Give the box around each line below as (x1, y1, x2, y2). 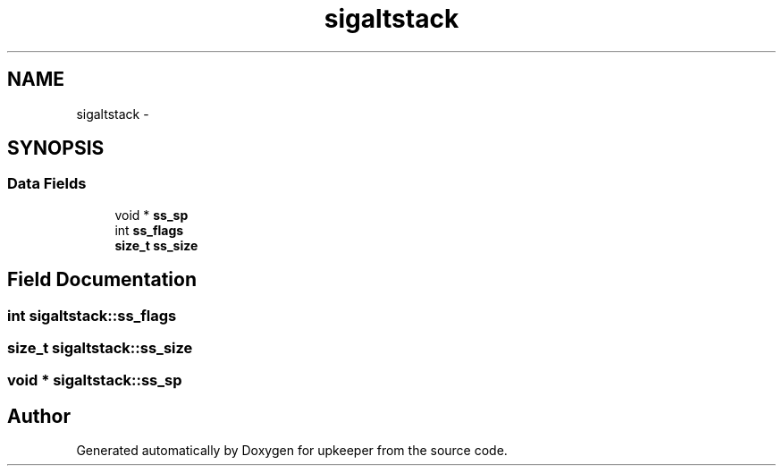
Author (7, 404, 71, 427)
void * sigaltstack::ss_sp (7, 371, 182, 390)
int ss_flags (114, 222, 184, 238)
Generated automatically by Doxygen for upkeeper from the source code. (76, 443, 508, 459)
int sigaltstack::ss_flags (7, 306, 177, 325)
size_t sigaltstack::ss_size (7, 339, 193, 358)
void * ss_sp (114, 207, 189, 223)
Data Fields (7, 174, 87, 193)
